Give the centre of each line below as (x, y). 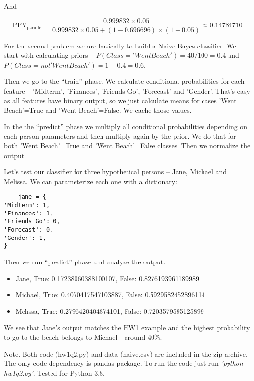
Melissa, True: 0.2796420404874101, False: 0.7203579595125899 (110, 311)
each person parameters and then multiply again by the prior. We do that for (120, 136)
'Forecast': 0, (29, 230)
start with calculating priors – (49, 55)
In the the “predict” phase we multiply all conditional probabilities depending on (126, 126)
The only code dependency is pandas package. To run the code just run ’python (124, 363)
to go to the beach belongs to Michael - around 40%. (83, 337)
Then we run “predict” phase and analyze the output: (85, 261)
